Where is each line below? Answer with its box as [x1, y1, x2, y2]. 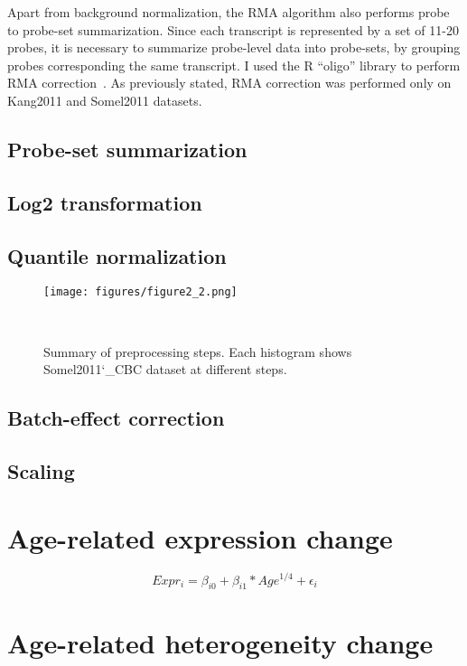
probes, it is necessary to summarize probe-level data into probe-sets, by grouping [7, 38, 461, 57]
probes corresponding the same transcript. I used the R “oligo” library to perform [7, 55, 461, 74]
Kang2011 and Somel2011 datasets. [7, 90, 202, 109]
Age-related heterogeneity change [7, 624, 434, 661]
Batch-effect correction [7, 404, 225, 432]
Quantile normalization [7, 241, 227, 269]
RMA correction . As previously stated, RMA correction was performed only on [7, 73, 452, 92]
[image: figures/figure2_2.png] [43, 286, 238, 299]
